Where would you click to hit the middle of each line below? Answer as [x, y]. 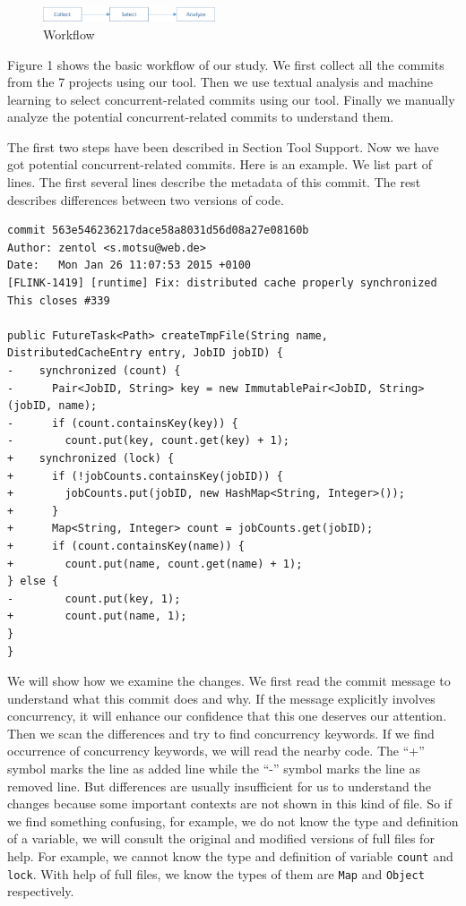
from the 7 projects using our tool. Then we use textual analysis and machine [220, 82]
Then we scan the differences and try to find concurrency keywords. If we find [221, 733]
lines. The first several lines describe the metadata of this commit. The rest [214, 182]
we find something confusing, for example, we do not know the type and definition [233, 821]
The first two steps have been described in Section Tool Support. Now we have [223, 146]
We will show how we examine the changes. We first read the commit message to [229, 681]
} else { [33, 581]
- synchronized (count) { [94, 371]
